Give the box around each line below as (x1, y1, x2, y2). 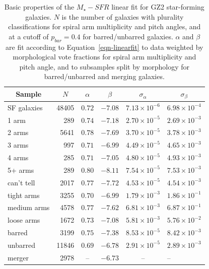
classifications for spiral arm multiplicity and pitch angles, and (8, 21, 201, 32)
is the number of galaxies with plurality (61, 11, 184, 22)
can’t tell (8, 177, 35, 187)
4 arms (8, 152, 29, 163)
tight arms (8, 189, 40, 200)
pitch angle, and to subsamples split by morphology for (19, 61, 190, 72)
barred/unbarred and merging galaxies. (44, 71, 165, 82)
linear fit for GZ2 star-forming (111, 2, 204, 12)
